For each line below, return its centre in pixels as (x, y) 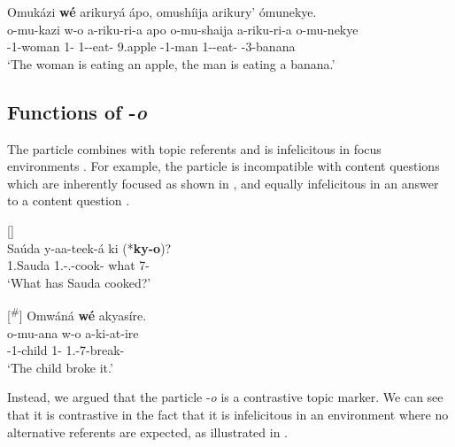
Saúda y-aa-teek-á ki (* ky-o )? (89, 247)
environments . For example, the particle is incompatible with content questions (224, 166)
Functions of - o (77, 111)
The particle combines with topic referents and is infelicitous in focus (194, 148)
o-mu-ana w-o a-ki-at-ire (73, 332)
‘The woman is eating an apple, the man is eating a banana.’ (171, 63)
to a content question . (69, 200)
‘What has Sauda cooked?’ (79, 282)
